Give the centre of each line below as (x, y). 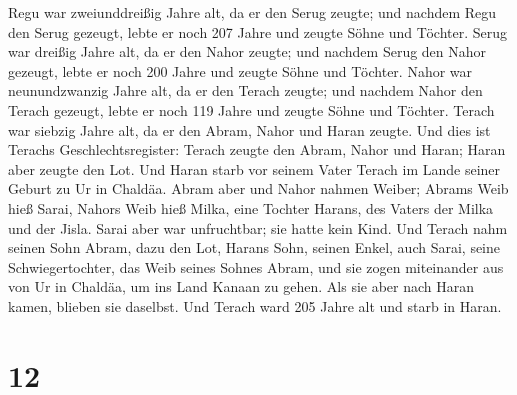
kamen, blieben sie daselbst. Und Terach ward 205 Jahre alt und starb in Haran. (255, 305)
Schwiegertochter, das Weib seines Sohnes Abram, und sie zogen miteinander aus (256, 266)
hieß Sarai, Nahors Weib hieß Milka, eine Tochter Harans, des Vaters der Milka (251, 207)
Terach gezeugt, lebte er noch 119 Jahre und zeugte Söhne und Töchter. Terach (251, 109)
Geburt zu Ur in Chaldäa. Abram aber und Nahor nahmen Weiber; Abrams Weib (258, 188)
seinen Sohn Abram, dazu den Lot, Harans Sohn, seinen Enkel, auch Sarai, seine (254, 247)
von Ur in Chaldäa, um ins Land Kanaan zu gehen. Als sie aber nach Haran (241, 286)
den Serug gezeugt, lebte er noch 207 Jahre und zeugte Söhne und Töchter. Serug (258, 31)
